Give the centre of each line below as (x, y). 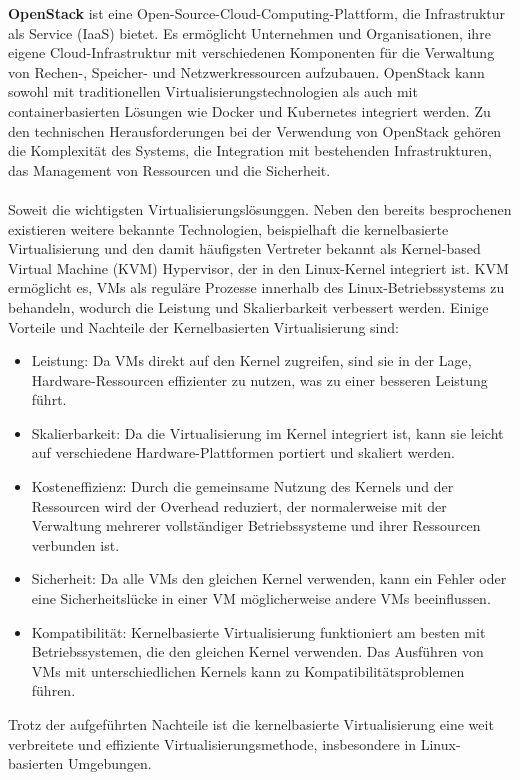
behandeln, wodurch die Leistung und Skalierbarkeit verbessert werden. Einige (248, 306)
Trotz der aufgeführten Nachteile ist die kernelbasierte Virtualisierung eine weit (251, 724)
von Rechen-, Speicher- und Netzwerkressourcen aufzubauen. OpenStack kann (246, 71)
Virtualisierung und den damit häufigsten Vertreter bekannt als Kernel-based (244, 248)
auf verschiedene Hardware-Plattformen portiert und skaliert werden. (243, 452)
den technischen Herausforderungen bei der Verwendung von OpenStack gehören (255, 130)
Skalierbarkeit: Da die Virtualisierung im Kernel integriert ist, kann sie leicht (267, 432)
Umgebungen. (110, 763)
